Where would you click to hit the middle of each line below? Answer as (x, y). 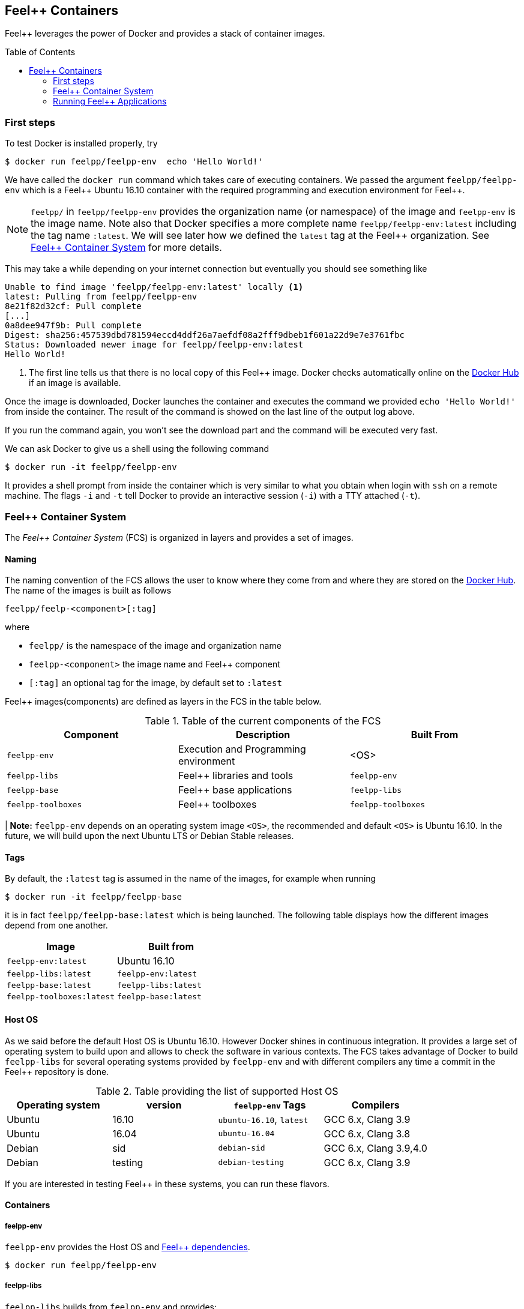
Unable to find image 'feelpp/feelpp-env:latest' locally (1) (154, 287)
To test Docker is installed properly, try (81, 143)
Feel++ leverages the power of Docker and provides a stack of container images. (165, 34)
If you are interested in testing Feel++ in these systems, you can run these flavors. (167, 1184)
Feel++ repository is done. (57, 1071)
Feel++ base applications (235, 790)
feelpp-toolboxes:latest (61, 997)
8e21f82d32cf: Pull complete (73, 306)
